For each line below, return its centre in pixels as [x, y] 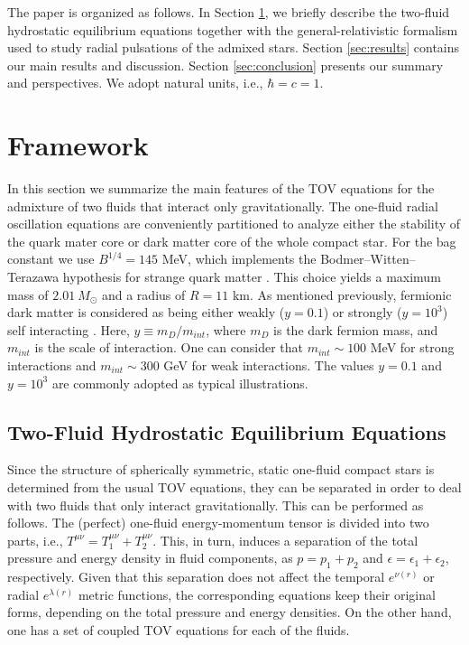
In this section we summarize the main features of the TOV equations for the [221, 188]
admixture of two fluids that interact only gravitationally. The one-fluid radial [223, 206]
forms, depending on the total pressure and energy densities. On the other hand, [230, 612]
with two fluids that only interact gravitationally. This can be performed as [216, 505]
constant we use [51, 259]
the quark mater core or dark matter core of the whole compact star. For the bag [232, 241]
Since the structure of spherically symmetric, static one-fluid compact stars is [221, 469]
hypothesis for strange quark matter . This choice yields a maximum [252, 277]
